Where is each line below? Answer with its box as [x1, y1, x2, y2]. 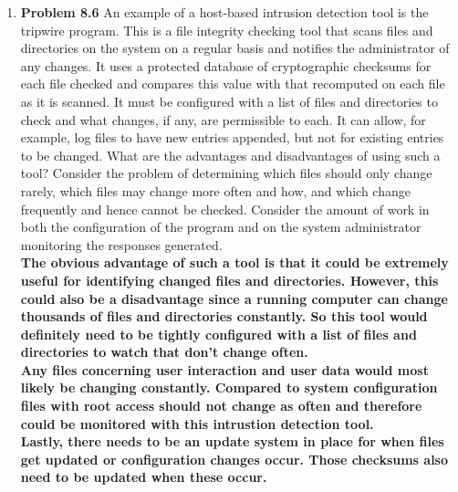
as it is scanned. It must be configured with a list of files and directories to [20, 91, 438, 110]
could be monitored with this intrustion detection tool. [20, 413, 374, 433]
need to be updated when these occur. [20, 467, 267, 487]
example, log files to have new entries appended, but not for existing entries [20, 128, 444, 147]
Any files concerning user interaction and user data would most [20, 360, 429, 379]
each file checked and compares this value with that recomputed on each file [20, 74, 445, 93]
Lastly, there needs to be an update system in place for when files [20, 432, 444, 451]
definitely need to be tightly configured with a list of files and [20, 324, 417, 343]
